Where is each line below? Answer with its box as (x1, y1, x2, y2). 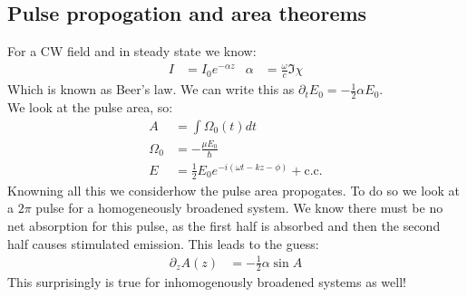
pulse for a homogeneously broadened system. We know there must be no (35, 198, 443, 217)
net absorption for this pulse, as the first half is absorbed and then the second (7, 216, 441, 235)
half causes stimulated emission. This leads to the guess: (7, 234, 319, 253)
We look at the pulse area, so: (7, 98, 173, 116)
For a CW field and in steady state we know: (7, 42, 257, 61)
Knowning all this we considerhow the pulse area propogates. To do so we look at (7, 180, 461, 199)
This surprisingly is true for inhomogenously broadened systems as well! (7, 273, 406, 292)
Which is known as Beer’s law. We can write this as (7, 80, 295, 99)
